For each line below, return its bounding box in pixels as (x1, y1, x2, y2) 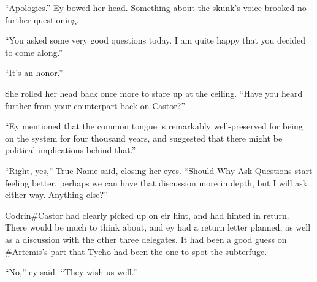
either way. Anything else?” (5, 188, 108, 201)
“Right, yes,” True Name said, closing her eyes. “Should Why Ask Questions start (5, 164, 313, 177)
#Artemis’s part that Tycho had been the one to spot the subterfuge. (5, 245, 267, 257)
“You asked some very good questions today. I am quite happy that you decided (5, 34, 305, 47)
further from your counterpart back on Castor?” (5, 99, 185, 112)
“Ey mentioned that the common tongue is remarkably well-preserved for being (5, 120, 303, 132)
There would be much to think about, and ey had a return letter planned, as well (5, 221, 311, 234)
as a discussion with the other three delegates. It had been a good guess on (5, 232, 287, 245)
